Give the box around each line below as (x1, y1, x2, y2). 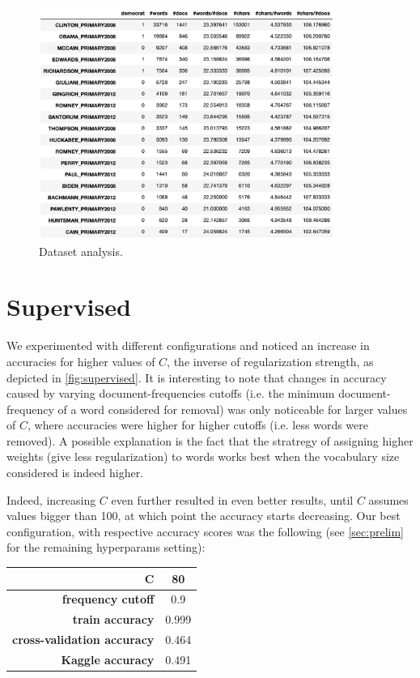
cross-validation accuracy (12, 631, 155, 648)
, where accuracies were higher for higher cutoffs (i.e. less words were (27, 416, 368, 433)
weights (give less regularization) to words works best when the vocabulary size (6, 448, 400, 465)
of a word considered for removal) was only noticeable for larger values (57, 400, 408, 417)
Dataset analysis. (39, 242, 123, 259)
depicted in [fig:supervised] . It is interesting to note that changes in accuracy (6, 369, 387, 386)
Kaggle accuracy (61, 650, 155, 667)
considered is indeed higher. (6, 464, 144, 481)
